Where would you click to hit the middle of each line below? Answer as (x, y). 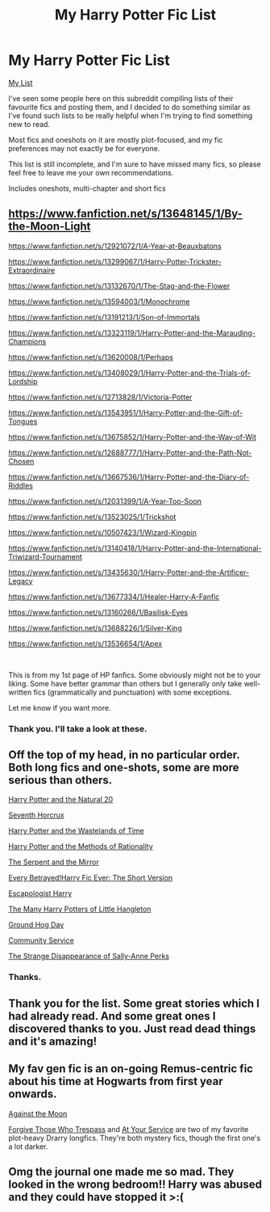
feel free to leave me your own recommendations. (91, 172)
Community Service (41, 940)
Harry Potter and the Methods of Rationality (81, 847)
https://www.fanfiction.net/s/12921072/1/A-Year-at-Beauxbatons (115, 246)
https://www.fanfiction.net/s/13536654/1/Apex (85, 644)
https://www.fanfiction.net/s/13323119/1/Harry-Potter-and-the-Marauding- (132, 332)
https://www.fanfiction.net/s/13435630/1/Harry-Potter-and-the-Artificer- (129, 572)
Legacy (21, 581)
